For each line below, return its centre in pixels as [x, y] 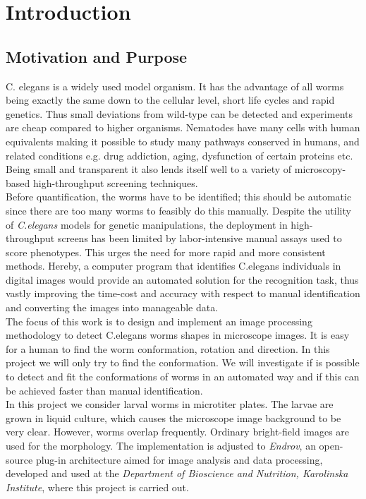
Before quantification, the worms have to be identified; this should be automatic [179, 197]
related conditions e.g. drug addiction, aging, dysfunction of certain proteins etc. [179, 155]
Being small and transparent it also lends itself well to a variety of [149, 169]
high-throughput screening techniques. [115, 182]
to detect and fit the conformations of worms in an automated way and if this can [183, 377]
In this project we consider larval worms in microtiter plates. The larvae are [170, 404]
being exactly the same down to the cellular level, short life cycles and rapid [170, 100]
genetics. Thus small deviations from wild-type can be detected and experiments [179, 113]
